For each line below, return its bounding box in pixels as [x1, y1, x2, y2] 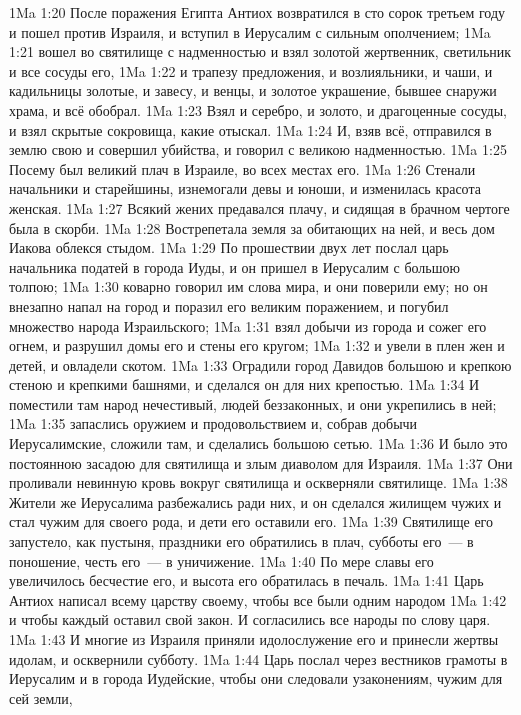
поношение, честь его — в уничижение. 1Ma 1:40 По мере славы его [9, 550, 434, 571]
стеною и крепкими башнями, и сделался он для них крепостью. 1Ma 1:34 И [9, 374, 480, 395]
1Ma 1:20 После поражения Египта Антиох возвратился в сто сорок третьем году [9, 2, 506, 22]
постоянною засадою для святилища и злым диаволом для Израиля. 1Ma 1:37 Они [9, 452, 513, 473]
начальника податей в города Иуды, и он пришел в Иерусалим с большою [9, 256, 460, 277]
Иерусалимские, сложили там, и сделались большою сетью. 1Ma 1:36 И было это [9, 433, 508, 454]
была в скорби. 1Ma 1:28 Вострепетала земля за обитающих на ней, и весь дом [9, 217, 495, 238]
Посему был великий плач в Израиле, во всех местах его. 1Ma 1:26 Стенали [9, 158, 476, 179]
